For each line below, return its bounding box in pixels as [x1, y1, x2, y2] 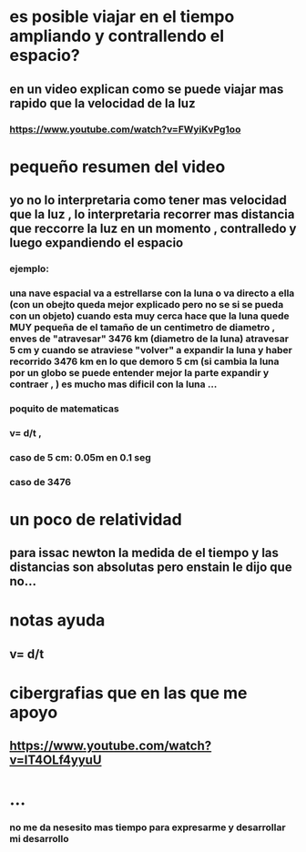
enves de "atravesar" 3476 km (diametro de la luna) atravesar [9, 332, 290, 345]
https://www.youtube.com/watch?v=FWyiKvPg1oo [9, 123, 241, 136]
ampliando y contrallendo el [9, 25, 225, 46]
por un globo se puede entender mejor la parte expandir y [9, 366, 270, 379]
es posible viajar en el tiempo [9, 6, 235, 27]
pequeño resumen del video [9, 157, 226, 177]
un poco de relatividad [9, 509, 182, 530]
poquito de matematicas [9, 402, 120, 415]
